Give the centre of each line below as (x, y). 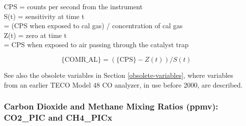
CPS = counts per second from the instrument (73, 6)
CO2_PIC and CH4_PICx (58, 117)
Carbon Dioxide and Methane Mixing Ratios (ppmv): (111, 106)
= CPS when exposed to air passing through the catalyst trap (96, 45)
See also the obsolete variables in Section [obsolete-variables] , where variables (119, 75)
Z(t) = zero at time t (35, 35)
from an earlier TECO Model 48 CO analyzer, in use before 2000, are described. (123, 84)
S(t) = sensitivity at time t (44, 16)
